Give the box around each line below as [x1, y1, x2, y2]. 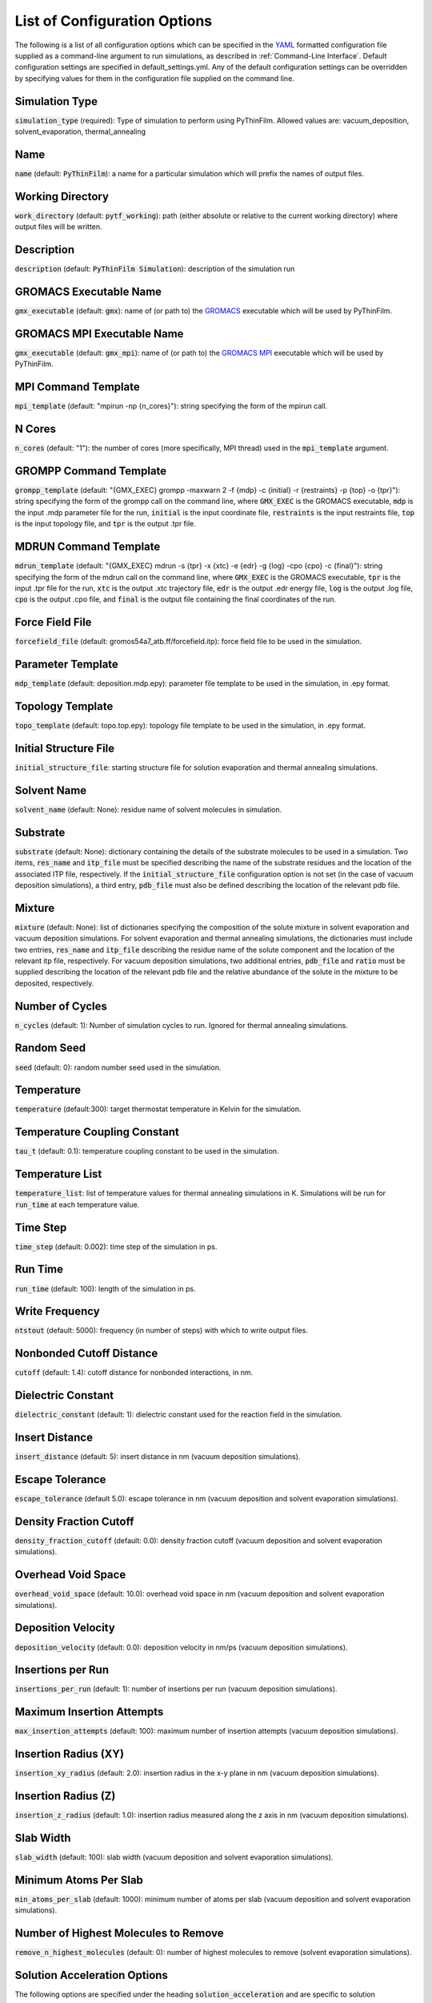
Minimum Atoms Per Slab [14, 1873, 144, 1887]
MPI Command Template [14, 381, 140, 394]
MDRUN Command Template [14, 540, 161, 554]
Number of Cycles [14, 999, 107, 1013]
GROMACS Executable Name [14, 284, 162, 298]
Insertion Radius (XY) [14, 1747, 124, 1761]
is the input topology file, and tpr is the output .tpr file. [14, 519, 196, 529]
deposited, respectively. [14, 978, 94, 988]
